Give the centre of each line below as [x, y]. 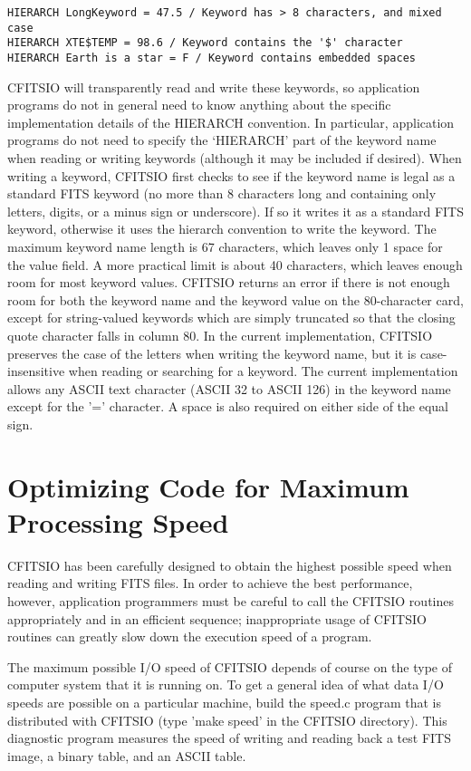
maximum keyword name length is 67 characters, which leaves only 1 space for [225, 246]
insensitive [36, 371]
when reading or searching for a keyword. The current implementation [263, 371]
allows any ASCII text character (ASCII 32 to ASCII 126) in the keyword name [229, 388]
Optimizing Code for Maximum [208, 486]
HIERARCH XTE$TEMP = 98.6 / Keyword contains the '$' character [205, 43]
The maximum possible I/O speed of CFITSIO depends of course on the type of [230, 666]
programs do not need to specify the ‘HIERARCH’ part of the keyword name [222, 140]
